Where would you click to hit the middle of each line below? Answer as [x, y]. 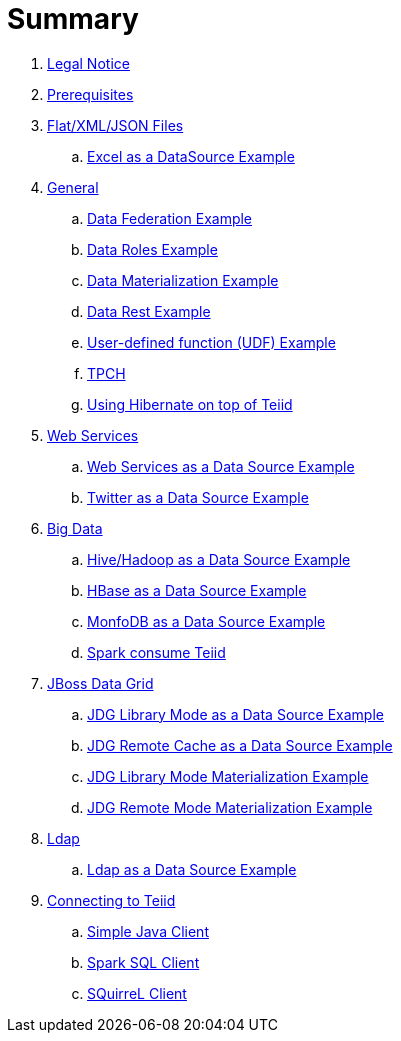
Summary [73, 19]
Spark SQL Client [143, 962]
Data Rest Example [149, 311]
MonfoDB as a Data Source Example [206, 621]
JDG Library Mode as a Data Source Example [235, 714]
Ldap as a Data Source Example [192, 869]
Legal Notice [88, 63]
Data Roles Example [152, 249]
